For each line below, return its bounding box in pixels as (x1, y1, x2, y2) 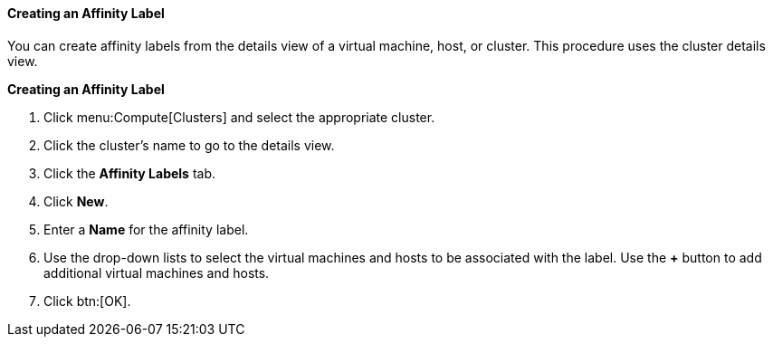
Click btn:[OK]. (43, 292, 131, 309)
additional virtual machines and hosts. (43, 264, 270, 281)
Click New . (43, 193, 109, 209)
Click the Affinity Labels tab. (43, 165, 215, 181)
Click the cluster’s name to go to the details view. (43, 137, 335, 153)
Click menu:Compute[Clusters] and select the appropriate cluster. (43, 109, 435, 125)
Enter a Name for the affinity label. (43, 221, 249, 237)
